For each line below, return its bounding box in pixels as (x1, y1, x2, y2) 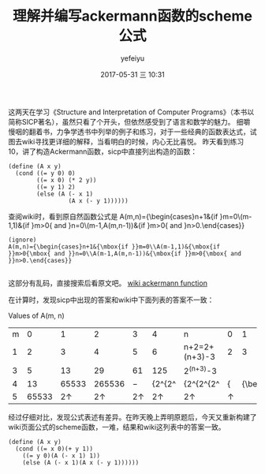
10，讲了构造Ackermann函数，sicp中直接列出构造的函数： (8, 147, 198, 156)
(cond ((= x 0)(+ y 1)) (15, 445, 93, 453)
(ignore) (8, 236, 37, 244)
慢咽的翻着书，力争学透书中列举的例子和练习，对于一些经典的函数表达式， (8, 127, 250, 136)
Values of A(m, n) (8, 311, 65, 320)
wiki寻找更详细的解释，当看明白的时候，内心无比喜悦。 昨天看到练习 (21, 136, 244, 146)
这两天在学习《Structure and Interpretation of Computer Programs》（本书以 (8, 107, 255, 117)
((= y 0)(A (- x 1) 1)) (22, 452, 101, 460)
